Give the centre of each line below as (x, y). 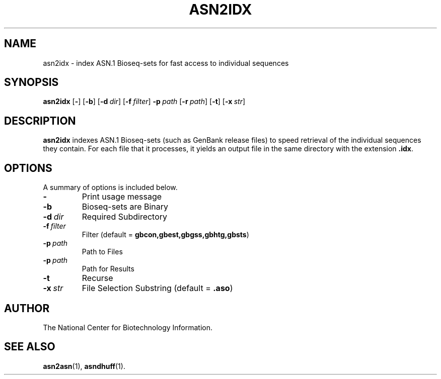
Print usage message (122, 197)
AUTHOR (27, 308)
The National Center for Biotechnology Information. (128, 327)
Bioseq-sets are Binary (125, 207)
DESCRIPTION (40, 121)
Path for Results (108, 269)
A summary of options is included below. (110, 187)
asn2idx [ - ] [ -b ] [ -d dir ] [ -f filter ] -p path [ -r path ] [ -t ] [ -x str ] (144, 102)
